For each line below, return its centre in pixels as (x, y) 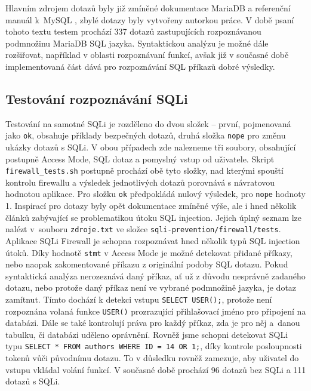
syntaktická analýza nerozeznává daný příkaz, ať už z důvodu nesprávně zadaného (155, 275)
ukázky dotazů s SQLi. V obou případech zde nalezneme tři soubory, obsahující (151, 147)
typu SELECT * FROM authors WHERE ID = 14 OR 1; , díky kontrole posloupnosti (154, 346)
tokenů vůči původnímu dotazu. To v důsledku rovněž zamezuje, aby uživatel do (152, 358)
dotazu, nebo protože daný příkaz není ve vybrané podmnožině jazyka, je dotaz (151, 287)
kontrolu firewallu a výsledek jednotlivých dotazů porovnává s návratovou (140, 182)
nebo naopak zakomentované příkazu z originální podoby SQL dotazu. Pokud (147, 264)
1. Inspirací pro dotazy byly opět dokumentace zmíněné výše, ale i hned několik (151, 206)
